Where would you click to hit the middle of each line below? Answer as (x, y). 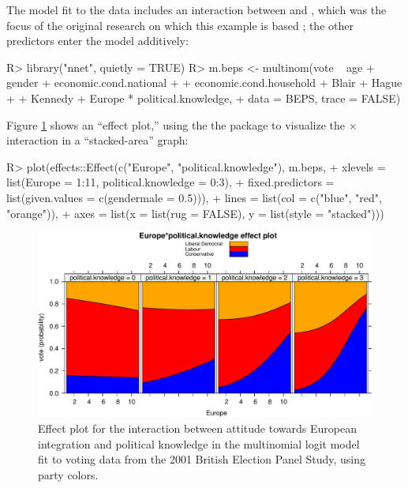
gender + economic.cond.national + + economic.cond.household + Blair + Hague (204, 83)
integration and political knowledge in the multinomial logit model (199, 443)
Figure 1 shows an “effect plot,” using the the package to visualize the (176, 124)
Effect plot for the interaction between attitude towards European (197, 428)
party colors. (68, 474)
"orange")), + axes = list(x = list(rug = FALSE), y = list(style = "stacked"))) (195, 213)
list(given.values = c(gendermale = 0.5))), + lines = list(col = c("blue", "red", (194, 197)
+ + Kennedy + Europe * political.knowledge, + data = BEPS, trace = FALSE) (204, 98)
